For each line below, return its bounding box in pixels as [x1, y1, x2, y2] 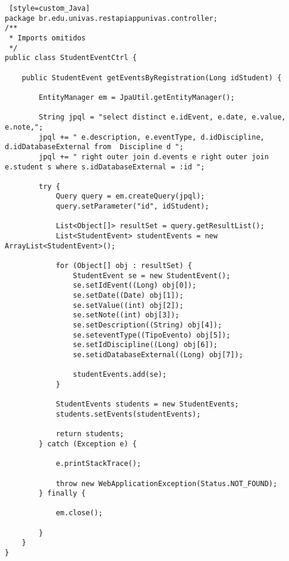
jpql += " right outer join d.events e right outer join [39, 152, 269, 161]
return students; [55, 430, 124, 439]
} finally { [39, 489, 86, 498]
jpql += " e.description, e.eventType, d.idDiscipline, [39, 133, 265, 141]
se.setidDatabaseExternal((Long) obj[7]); [73, 350, 243, 359]
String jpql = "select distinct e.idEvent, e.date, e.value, [39, 113, 286, 122]
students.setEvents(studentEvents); [55, 409, 201, 418]
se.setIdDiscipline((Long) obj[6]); [73, 341, 218, 349]
